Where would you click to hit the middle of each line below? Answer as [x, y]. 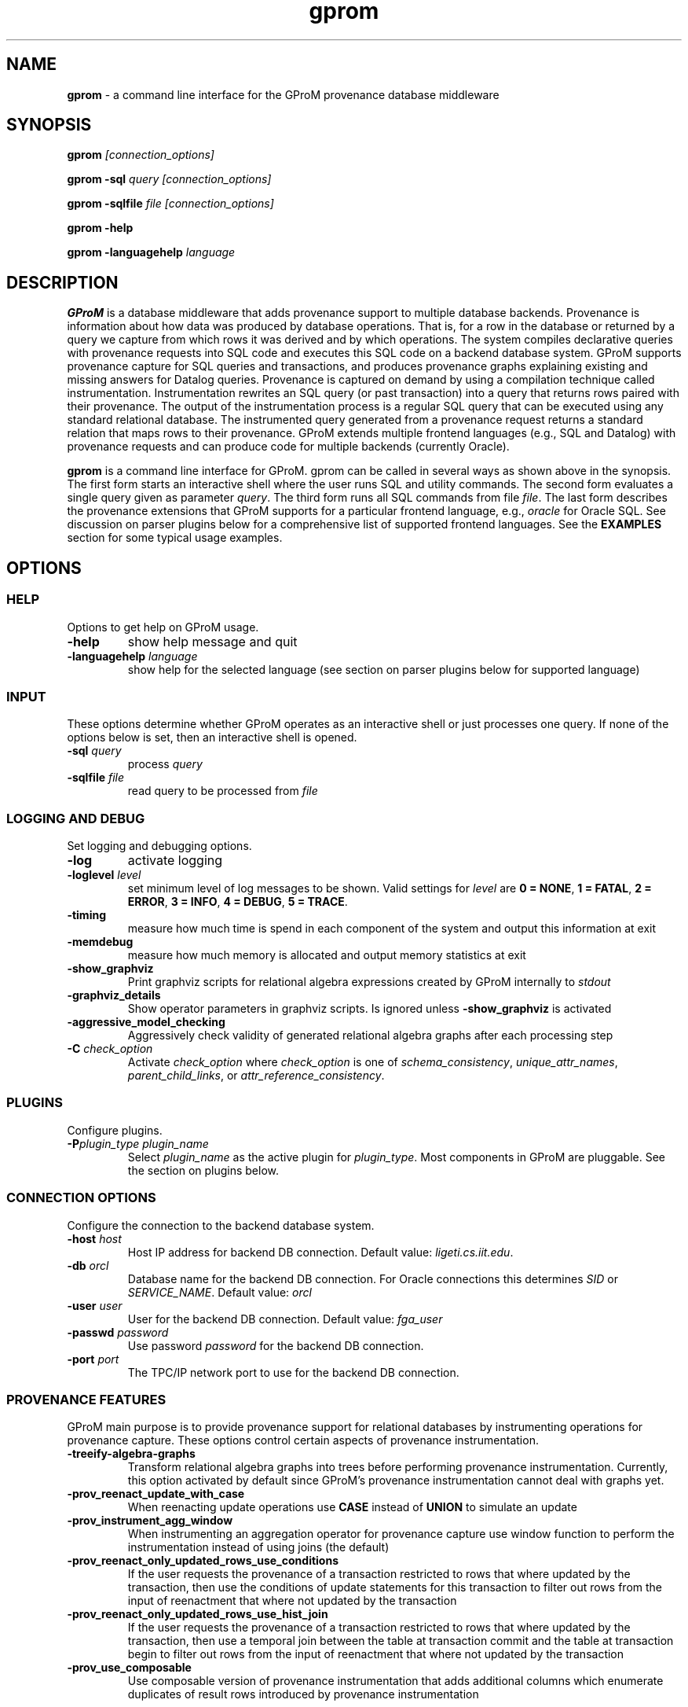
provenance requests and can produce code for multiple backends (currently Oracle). [288, 447]
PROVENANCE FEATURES [86, 1399]
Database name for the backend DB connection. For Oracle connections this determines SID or [373, 1278]
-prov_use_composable [129, 1668]
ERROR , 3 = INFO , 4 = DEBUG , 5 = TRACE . [238, 901]
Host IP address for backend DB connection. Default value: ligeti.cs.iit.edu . [320, 1252]
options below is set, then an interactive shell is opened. [212, 738]
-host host [94, 1238]
